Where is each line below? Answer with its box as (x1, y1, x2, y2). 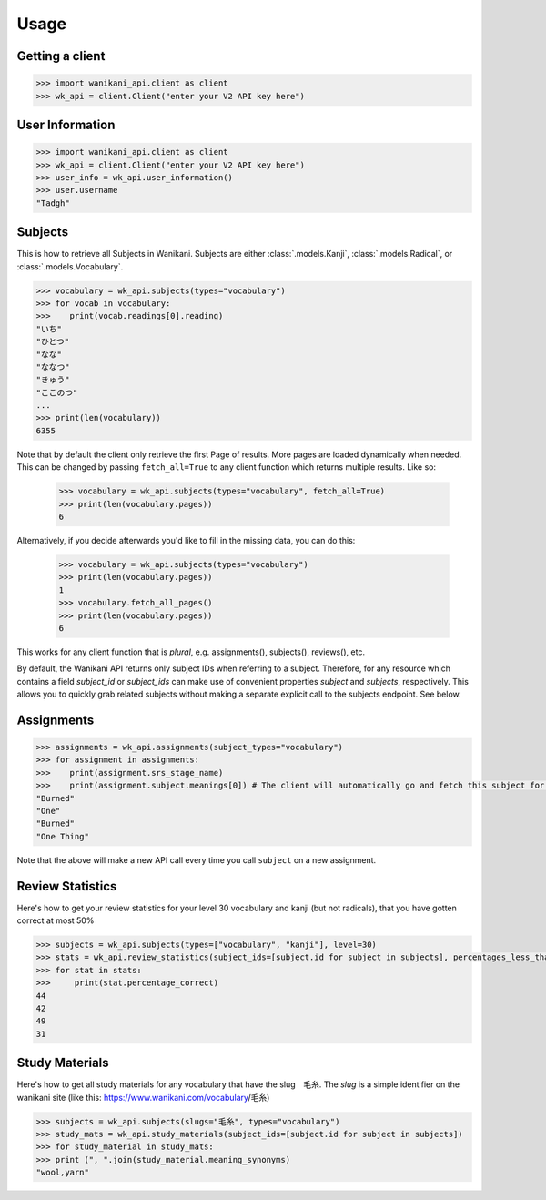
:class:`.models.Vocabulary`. (16, 260, 124, 272)
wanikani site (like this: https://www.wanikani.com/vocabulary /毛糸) (16, 1092, 270, 1103)
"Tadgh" (35, 198, 70, 208)
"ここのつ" (35, 387, 78, 398)
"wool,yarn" (35, 1167, 90, 1178)
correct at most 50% (16, 915, 95, 926)
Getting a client (16, 48, 106, 64)
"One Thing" (35, 831, 90, 841)
